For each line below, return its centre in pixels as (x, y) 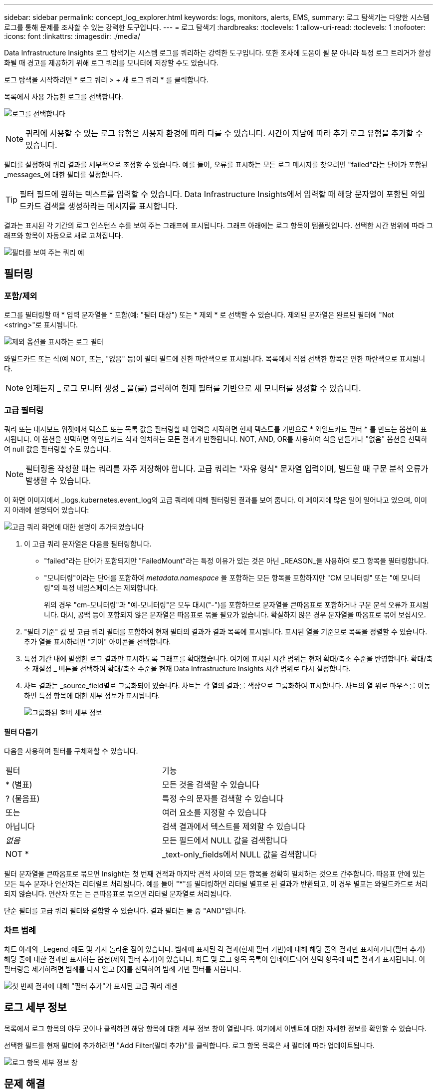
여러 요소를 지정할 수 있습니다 (214, 813)
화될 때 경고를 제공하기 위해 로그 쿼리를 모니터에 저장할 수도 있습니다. (111, 63)
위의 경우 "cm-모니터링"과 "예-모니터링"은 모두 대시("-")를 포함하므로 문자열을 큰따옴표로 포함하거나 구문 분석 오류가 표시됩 (236, 604)
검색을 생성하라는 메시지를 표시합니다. (111, 206)
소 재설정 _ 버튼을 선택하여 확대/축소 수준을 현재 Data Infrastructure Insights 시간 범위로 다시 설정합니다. (187, 668)
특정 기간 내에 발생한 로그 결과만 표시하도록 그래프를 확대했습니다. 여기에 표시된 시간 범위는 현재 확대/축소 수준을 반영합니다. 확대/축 (228, 658)
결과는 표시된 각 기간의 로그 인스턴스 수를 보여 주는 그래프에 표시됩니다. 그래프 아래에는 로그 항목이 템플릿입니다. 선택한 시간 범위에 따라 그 (218, 225)
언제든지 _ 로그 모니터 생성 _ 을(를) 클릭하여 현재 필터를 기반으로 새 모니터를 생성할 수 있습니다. (193, 389)
